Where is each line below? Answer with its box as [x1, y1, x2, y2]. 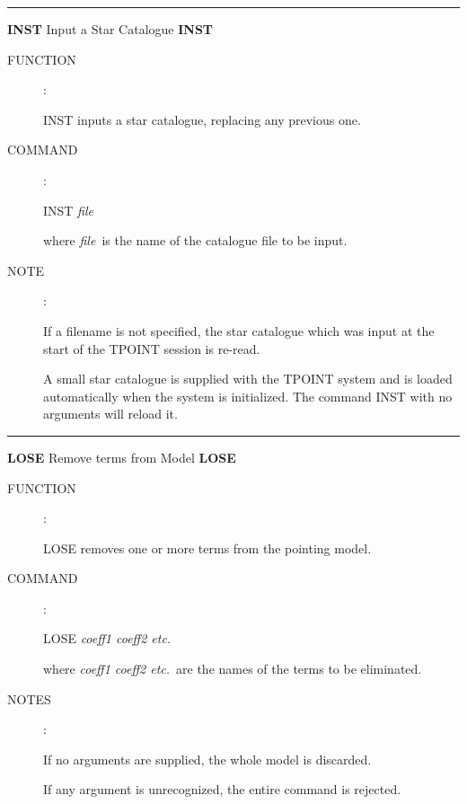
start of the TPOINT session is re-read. [43, 339, 260, 358]
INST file [43, 200, 94, 219]
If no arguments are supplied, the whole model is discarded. [43, 749, 372, 768]
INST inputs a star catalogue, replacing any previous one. [43, 110, 361, 128]
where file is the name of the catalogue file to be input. [43, 231, 348, 250]
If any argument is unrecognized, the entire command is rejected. [43, 780, 401, 799]
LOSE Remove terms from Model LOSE [7, 447, 236, 466]
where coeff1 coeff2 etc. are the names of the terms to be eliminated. [43, 659, 422, 678]
